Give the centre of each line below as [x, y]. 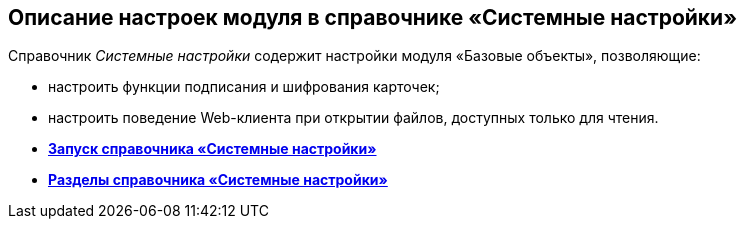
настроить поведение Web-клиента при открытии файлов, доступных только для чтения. [353, 118]
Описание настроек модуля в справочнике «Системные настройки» [373, 17]
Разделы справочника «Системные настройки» [218, 180]
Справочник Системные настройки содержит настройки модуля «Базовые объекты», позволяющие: [354, 56]
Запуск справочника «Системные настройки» [212, 149]
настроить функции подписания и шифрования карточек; [244, 87]
